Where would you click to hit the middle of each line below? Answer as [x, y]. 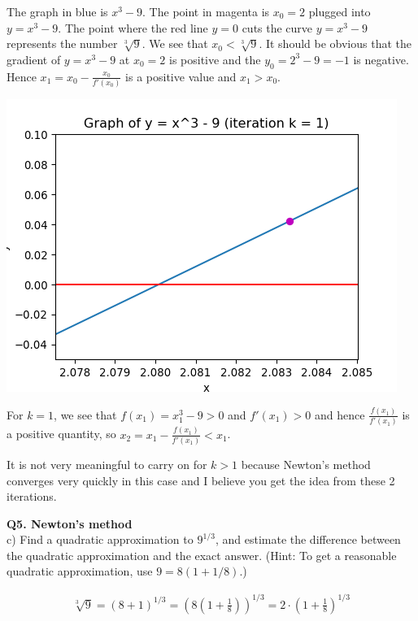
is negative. [381, 59]
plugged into [340, 11]
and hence [340, 414]
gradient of [34, 59]
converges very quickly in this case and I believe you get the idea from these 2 [201, 480]
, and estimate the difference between [308, 539]
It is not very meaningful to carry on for [107, 464]
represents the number [62, 43]
